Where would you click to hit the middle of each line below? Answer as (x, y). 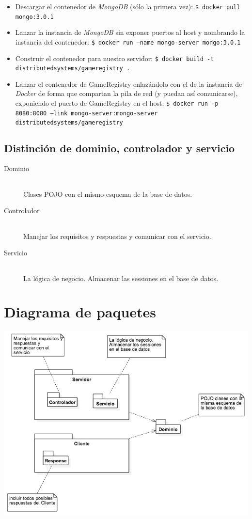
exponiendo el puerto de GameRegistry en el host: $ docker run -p (117, 103)
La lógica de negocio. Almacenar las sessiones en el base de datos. (121, 278)
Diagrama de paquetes (80, 311)
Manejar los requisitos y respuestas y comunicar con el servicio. (117, 236)
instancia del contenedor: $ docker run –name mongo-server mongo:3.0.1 (128, 41)
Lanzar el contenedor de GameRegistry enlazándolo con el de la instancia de (129, 84)
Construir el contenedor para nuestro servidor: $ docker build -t (115, 58)
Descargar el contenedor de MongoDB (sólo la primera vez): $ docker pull (128, 6)
